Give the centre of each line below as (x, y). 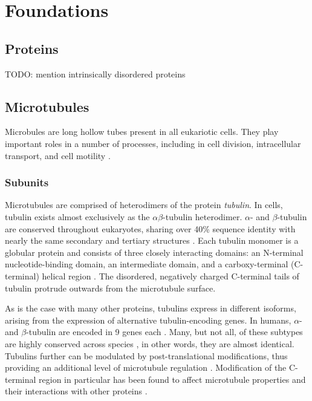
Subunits (27, 182)
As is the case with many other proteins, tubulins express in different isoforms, (151, 308)
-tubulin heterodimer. (203, 216)
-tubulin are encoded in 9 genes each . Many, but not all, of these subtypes (164, 332)
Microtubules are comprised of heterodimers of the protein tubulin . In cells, (144, 205)
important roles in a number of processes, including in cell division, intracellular (153, 143)
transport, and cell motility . (58, 155)
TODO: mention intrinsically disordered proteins (95, 73)
